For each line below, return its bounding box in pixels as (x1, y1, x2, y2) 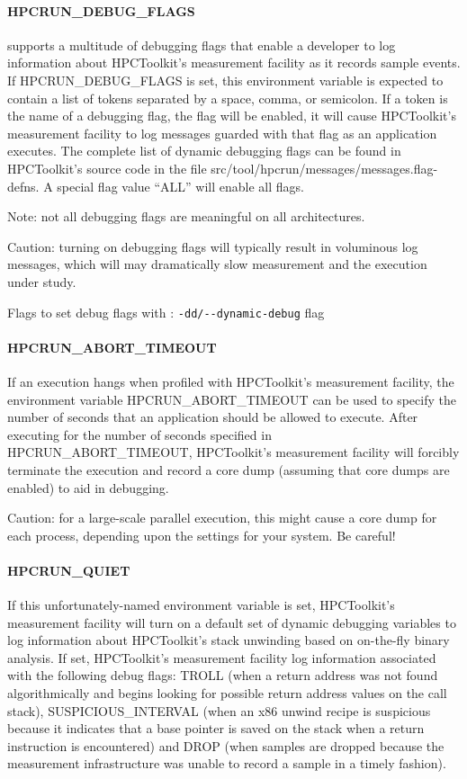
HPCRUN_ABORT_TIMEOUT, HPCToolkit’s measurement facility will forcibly (7, 443, 460, 461)
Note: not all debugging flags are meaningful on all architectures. (7, 207, 365, 226)
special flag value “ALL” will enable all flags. (57, 176, 304, 195)
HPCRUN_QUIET (7, 560, 130, 579)
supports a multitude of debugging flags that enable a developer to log (7, 35, 396, 54)
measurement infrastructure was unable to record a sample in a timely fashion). (7, 754, 446, 773)
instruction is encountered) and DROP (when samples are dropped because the (7, 736, 445, 755)
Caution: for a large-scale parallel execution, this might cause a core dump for (7, 508, 437, 527)
